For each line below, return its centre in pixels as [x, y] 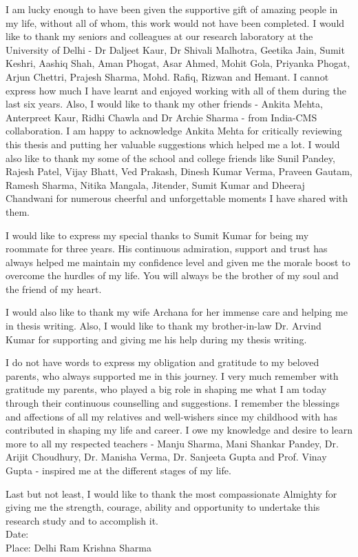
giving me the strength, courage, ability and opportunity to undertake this [163, 507]
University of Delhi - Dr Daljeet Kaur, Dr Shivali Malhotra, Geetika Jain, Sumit [175, 49]
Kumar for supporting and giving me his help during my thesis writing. [156, 339]
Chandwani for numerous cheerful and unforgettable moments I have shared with [177, 198]
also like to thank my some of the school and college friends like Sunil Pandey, [170, 158]
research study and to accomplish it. [82, 520]
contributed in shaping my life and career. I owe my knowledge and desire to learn [179, 430]
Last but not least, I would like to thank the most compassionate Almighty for [171, 493]
